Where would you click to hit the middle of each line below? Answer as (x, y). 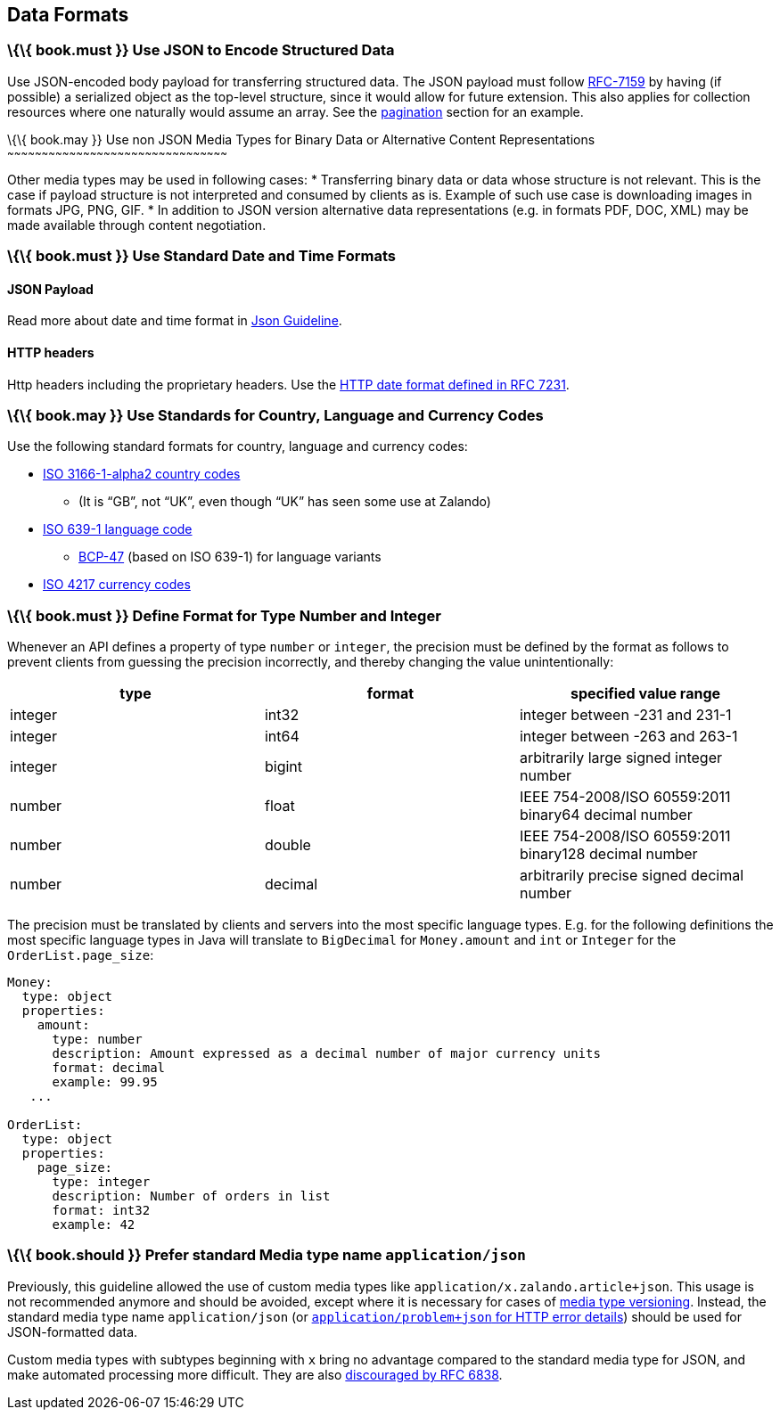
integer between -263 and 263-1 (628, 737)
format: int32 (101, 1211)
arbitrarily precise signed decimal (632, 876)
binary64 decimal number (606, 815)
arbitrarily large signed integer (621, 758)
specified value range (645, 694)
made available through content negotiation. (137, 225)
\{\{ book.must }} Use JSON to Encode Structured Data (201, 50)
